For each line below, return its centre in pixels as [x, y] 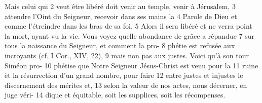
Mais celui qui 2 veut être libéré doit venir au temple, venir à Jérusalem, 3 [120, 6]
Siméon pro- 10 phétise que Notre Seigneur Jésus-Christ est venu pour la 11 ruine [132, 65]
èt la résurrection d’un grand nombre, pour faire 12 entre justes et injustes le [124, 75]
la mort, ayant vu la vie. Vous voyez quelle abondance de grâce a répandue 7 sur [130, 35]
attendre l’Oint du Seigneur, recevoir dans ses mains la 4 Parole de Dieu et [121, 16]
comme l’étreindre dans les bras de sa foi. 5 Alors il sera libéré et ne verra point [128, 26]
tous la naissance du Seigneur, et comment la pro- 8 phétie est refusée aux [120, 45]
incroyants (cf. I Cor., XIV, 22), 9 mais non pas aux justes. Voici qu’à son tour [127, 55]
